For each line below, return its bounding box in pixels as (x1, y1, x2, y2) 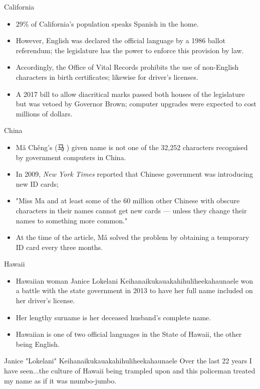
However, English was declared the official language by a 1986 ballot (16, 35, 225, 46)
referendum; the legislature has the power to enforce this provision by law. (16, 45, 244, 55)
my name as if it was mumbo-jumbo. (4, 375, 117, 385)
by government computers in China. (16, 152, 126, 162)
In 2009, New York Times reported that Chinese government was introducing (16, 169, 253, 179)
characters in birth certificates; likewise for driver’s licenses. (16, 71, 198, 82)
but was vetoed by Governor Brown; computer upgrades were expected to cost (16, 98, 256, 109)
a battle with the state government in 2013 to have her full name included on (16, 285, 253, 296)
